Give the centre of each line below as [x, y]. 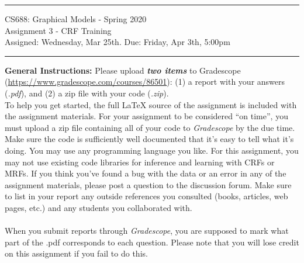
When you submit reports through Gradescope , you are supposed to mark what [147, 231]
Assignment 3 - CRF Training [58, 30]
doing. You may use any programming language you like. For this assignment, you [152, 150]
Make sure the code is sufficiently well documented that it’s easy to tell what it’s [149, 139]
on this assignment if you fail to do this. [76, 253]
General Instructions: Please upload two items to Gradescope [123, 70]
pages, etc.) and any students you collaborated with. [99, 207]
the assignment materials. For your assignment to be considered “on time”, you [146, 116]
